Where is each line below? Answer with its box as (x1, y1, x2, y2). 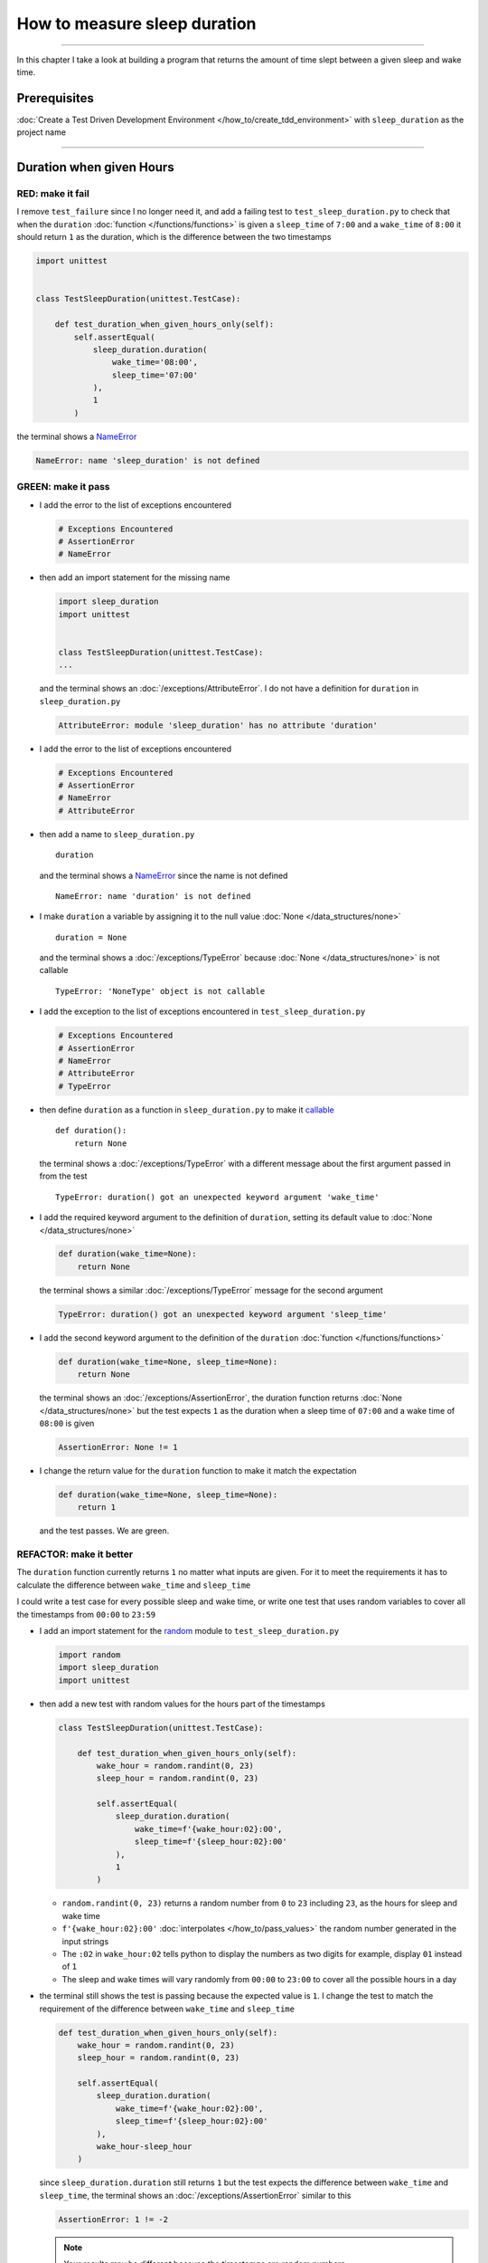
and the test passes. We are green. (39, 1525, 170, 1536)
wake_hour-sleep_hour (96, 2142, 192, 2152)
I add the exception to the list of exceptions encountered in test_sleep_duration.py (39, 1006, 366, 1017)
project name (16, 127, 67, 138)
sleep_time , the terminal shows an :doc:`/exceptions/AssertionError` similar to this (39, 2190, 352, 2201)
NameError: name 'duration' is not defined (55, 891, 251, 901)
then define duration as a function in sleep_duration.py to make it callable (39, 1104, 334, 1115)
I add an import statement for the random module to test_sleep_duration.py (39, 1626, 340, 1636)
